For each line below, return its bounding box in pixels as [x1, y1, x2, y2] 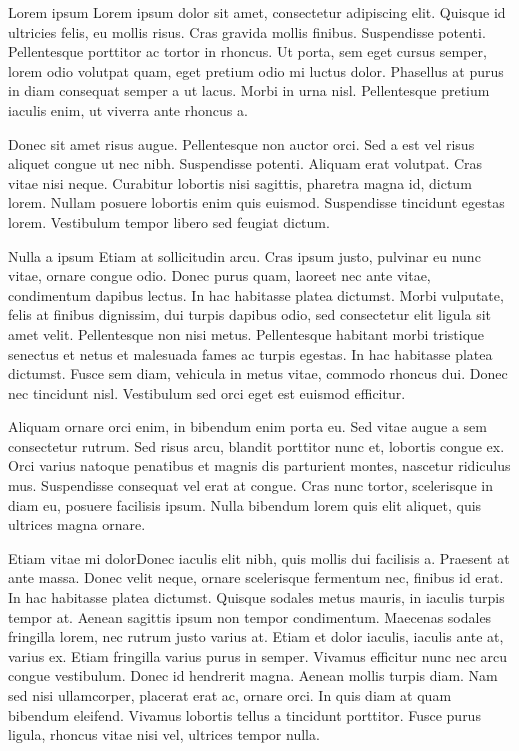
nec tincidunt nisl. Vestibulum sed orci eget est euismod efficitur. [8, 382, 406, 403]
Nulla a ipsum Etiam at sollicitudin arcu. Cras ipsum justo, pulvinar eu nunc [8, 245, 481, 266]
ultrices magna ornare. [8, 514, 146, 535]
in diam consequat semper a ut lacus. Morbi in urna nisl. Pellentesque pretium [8, 80, 490, 101]
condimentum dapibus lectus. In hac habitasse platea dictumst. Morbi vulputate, [8, 284, 504, 305]
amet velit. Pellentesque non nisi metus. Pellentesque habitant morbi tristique [8, 323, 485, 344]
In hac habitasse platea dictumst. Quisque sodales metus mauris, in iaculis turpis [8, 587, 505, 608]
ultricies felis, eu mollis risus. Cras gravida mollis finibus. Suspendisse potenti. [8, 21, 486, 42]
